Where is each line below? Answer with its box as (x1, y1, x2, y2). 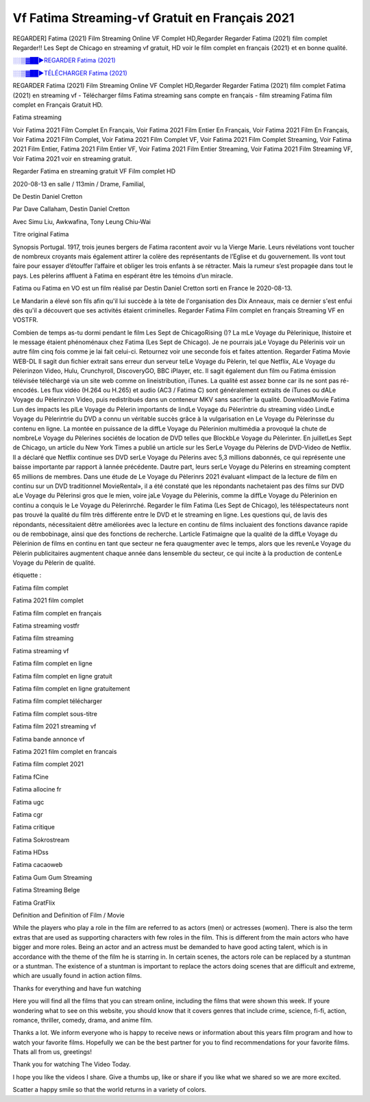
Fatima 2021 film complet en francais (12, 747, 117, 755)
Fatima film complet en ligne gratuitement (12, 684, 130, 692)
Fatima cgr (12, 810, 43, 818)
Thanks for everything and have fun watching (12, 984, 142, 992)
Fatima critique (12, 823, 55, 831)
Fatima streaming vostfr (12, 622, 80, 630)
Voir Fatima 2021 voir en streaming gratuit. (12, 154, 133, 162)
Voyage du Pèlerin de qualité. (12, 559, 96, 567)
